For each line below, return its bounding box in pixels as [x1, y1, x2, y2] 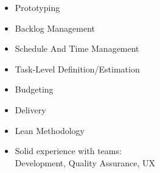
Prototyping [15, 1, 60, 13]
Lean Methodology [15, 124, 85, 136]
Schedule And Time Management [15, 42, 139, 55]
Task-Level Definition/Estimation [15, 62, 140, 75]
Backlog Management [15, 21, 96, 34]
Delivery [15, 103, 46, 116]
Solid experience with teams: [15, 144, 122, 157]
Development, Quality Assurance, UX [15, 156, 156, 169]
